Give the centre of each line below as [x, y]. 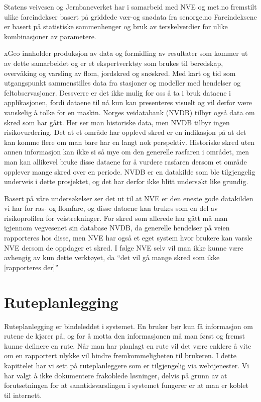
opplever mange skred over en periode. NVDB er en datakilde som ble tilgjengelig [130, 171]
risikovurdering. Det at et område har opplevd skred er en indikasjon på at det [125, 132]
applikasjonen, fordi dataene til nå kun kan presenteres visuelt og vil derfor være [128, 102]
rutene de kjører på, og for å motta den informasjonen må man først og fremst [125, 336]
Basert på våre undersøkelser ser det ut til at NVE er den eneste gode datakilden [129, 198]
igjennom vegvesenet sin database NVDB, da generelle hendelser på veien [117, 228]
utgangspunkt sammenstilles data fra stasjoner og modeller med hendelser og [122, 83]
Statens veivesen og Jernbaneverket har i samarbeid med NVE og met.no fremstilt [130, 7]
